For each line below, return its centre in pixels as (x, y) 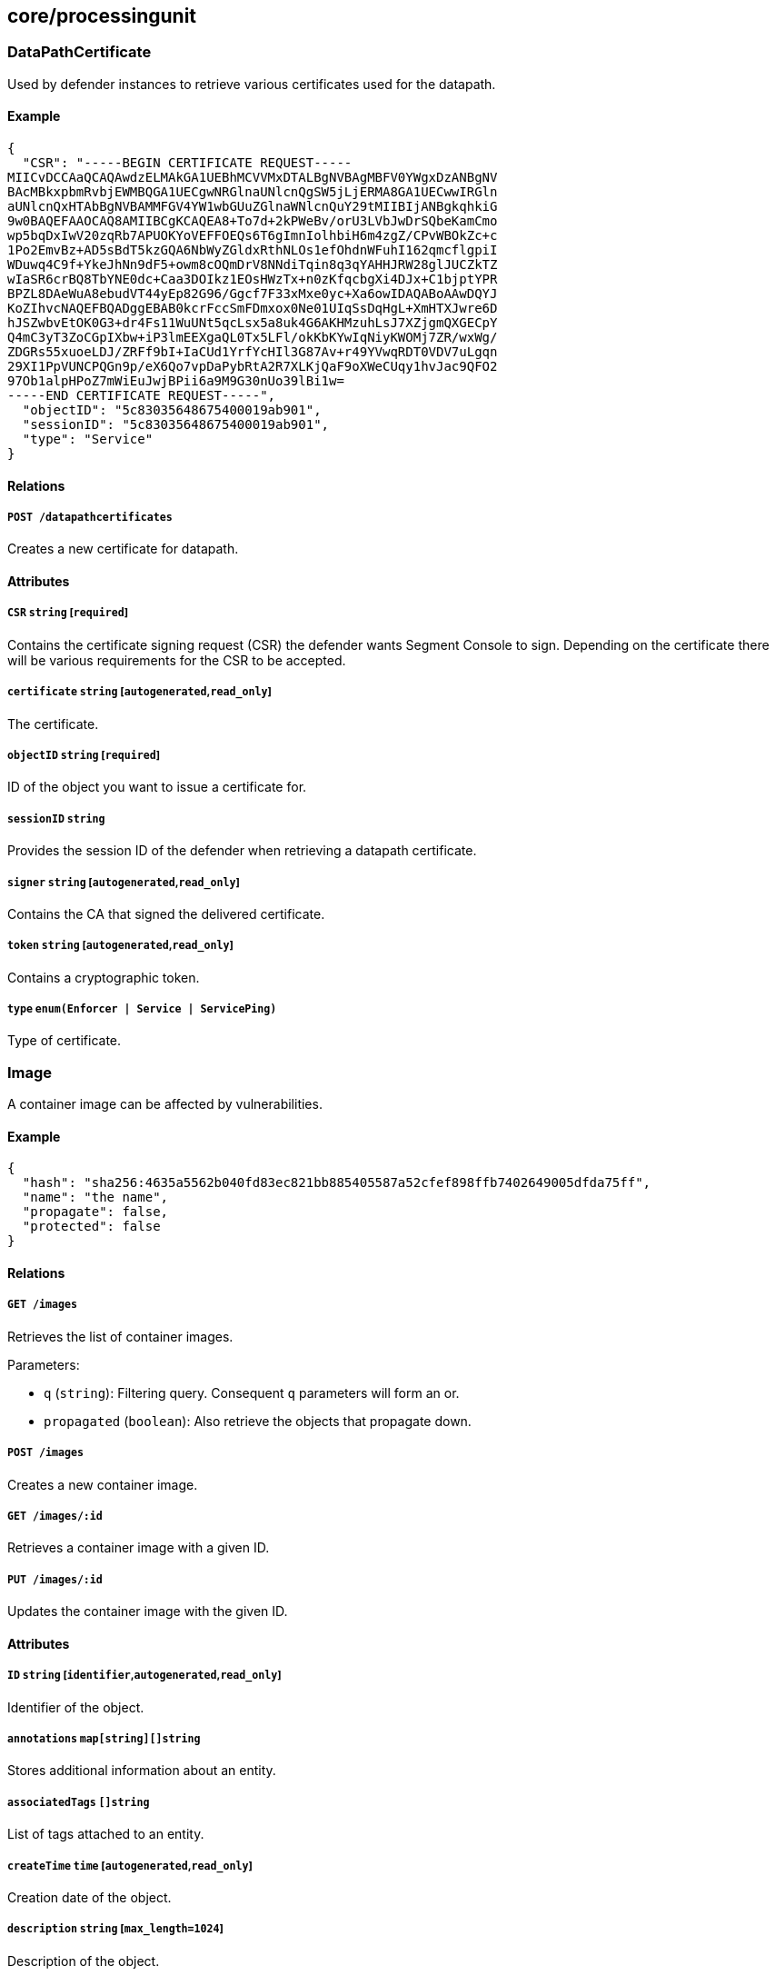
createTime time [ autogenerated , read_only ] (130, 1866)
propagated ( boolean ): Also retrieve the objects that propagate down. (258, 1421)
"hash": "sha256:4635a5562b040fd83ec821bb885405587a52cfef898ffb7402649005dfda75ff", (337, 1183)
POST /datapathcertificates (90, 518)
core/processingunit (102, 16)
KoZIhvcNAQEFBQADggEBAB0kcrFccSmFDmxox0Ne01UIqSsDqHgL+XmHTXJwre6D (253, 309)
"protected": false (91, 1227)
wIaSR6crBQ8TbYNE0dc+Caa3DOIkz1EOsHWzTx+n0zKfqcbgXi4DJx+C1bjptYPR (253, 279)
